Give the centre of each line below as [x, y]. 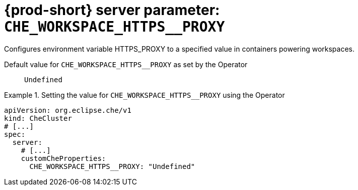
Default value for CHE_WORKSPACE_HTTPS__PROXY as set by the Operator [126, 64]
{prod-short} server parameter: [112, 10]
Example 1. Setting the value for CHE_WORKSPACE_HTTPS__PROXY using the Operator [145, 95]
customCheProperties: [63, 158]
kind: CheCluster [38, 118]
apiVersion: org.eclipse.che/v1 [68, 110]
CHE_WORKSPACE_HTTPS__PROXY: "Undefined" [112, 166]
